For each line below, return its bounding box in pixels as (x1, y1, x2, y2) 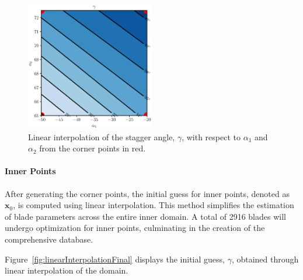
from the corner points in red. (39, 142, 146, 154)
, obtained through (231, 253, 299, 265)
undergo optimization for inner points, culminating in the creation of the (5, 222, 265, 234)
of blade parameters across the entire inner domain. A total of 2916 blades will (5, 210, 286, 222)
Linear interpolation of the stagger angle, (28, 130, 175, 143)
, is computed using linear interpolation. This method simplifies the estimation (13, 199, 294, 211)
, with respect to (182, 130, 241, 143)
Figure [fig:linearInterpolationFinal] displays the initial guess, (5, 253, 225, 265)
